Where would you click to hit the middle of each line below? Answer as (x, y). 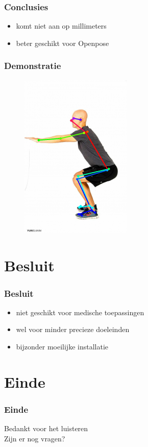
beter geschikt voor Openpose (63, 43)
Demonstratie (33, 66)
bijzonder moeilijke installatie (62, 346)
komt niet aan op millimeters (61, 26)
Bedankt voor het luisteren (46, 428)
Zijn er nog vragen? (35, 438)
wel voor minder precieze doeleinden (73, 329)
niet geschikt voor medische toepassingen (80, 312)
